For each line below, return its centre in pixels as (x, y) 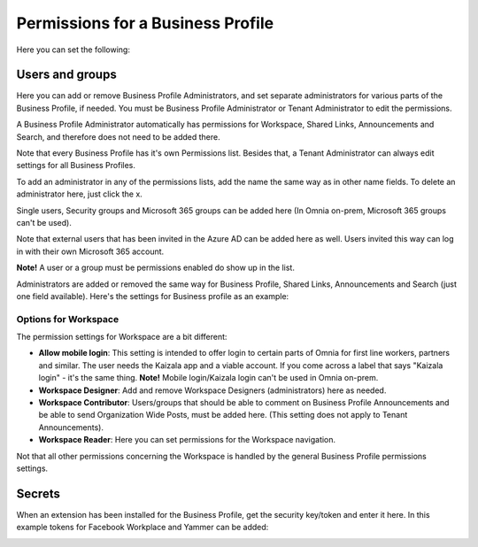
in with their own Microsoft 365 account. (90, 251)
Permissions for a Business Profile (145, 23)
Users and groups (66, 75)
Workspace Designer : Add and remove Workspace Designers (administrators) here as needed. (212, 390)
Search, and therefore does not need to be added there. (118, 136)
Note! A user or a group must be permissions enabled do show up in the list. (156, 268)
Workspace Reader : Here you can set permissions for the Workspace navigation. (187, 440)
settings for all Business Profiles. (76, 166)
